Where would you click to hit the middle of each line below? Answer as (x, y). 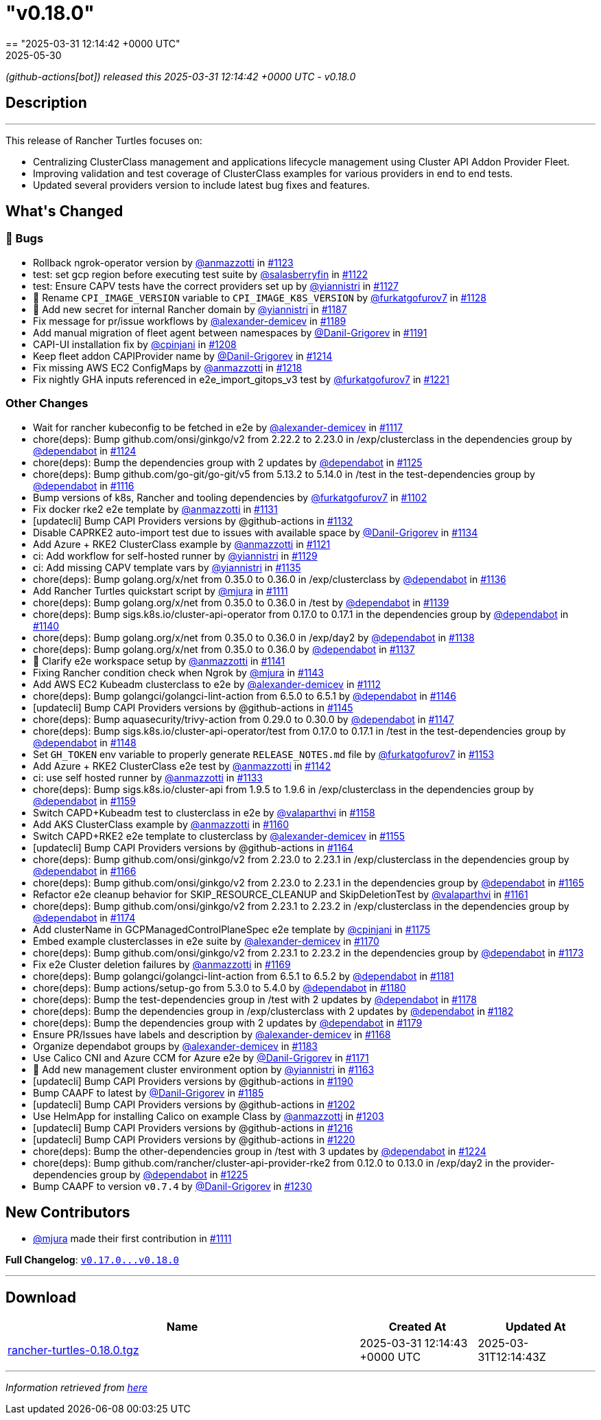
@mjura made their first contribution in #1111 (132, 1239)
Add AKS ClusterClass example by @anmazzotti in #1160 (161, 824)
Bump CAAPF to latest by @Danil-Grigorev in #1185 (149, 1092)
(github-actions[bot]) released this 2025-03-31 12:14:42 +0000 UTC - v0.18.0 (181, 76)
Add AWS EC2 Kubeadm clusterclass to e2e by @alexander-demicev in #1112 (207, 684)
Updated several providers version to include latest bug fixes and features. (202, 185)
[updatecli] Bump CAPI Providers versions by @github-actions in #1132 (193, 520)
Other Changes (47, 403)
